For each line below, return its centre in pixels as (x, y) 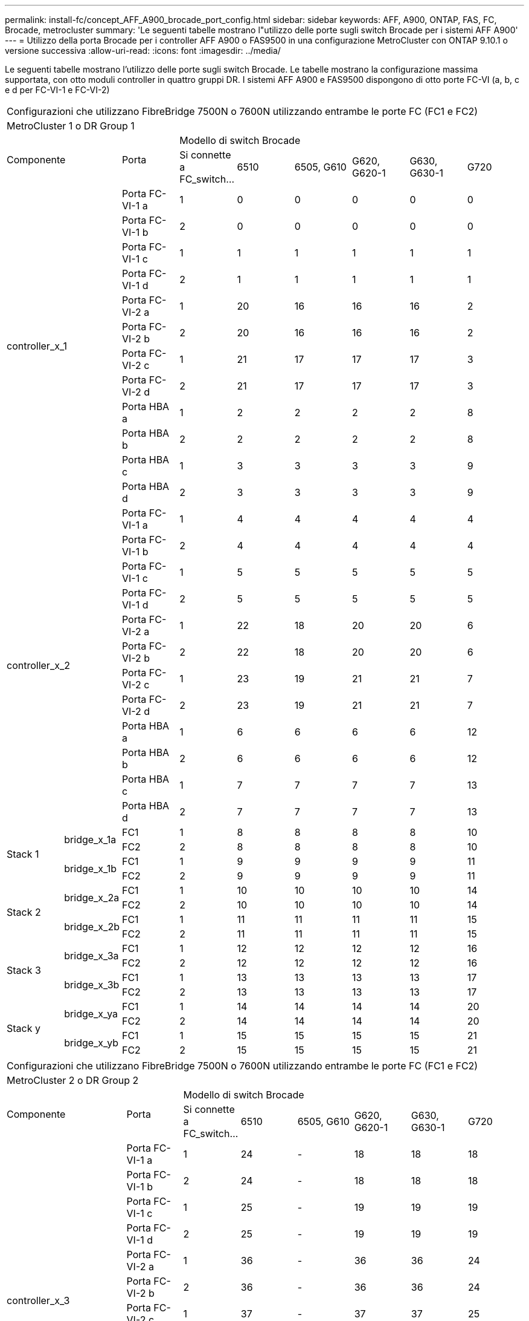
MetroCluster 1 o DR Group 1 (71, 126)
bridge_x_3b (92, 985)
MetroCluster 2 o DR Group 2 (73, 1080)
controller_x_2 (38, 665)
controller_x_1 (37, 346)
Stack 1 (23, 854)
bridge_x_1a (90, 840)
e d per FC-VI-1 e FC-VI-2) (57, 90)
